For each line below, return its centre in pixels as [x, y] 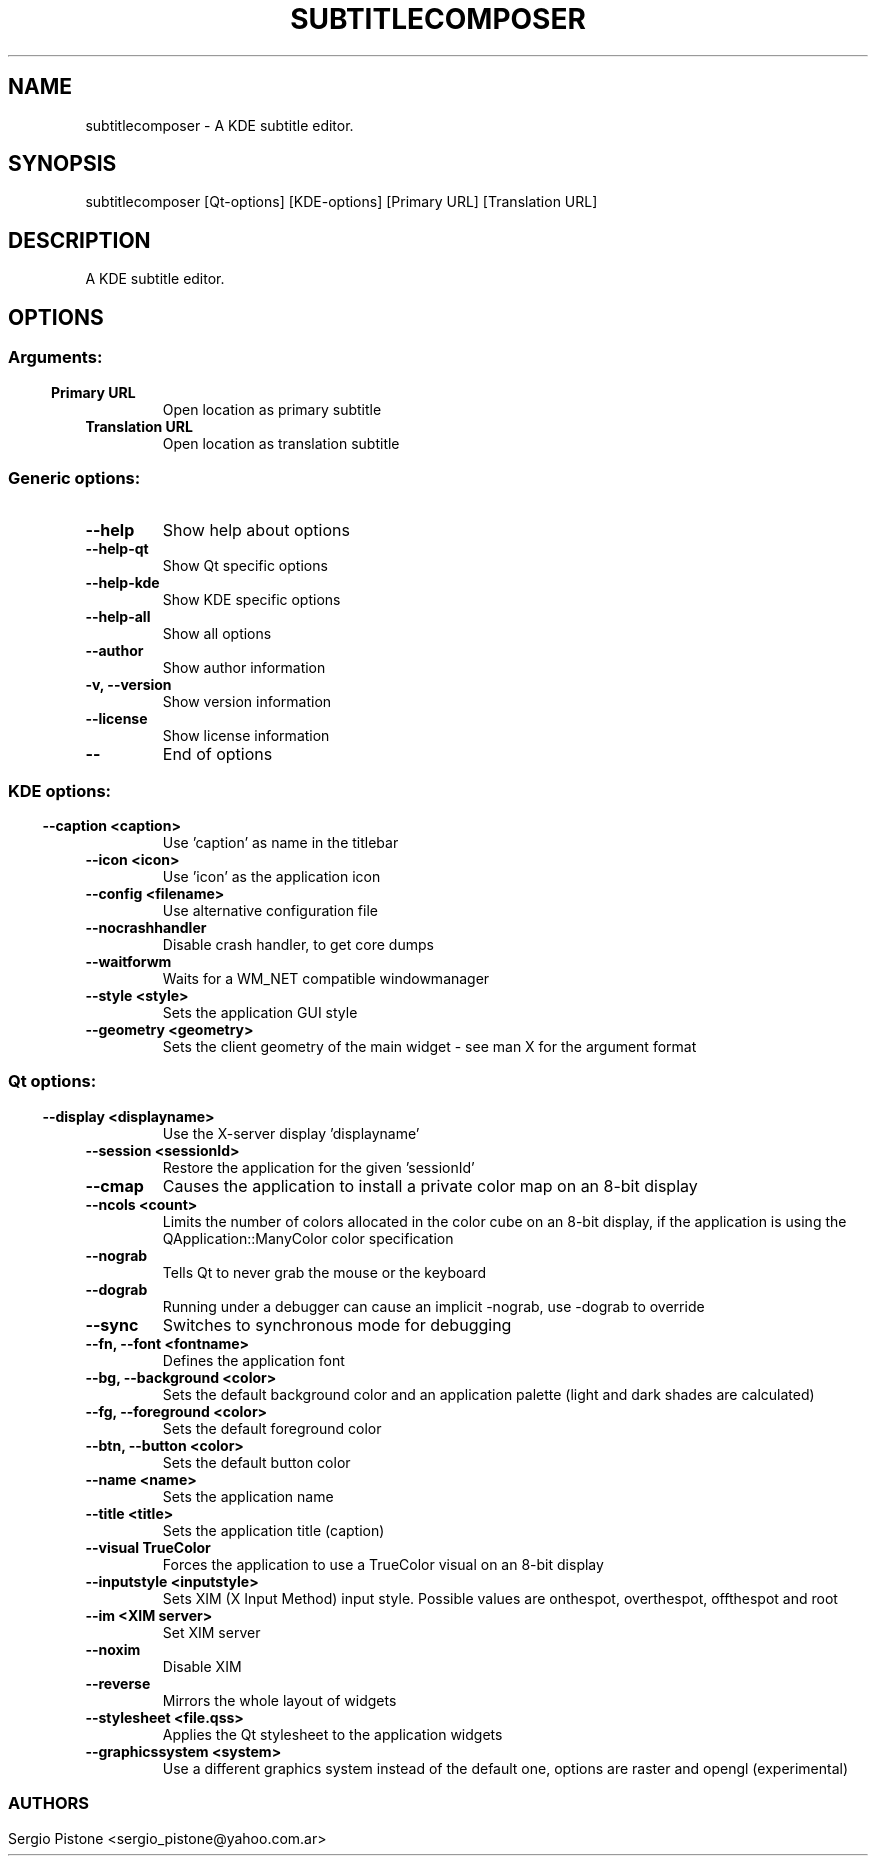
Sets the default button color [256, 1462]
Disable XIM [202, 1666]
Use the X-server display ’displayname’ [291, 1133]
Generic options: [74, 477]
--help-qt [117, 549]
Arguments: [55, 357]
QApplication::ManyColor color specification [308, 1238]
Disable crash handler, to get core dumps [298, 944]
